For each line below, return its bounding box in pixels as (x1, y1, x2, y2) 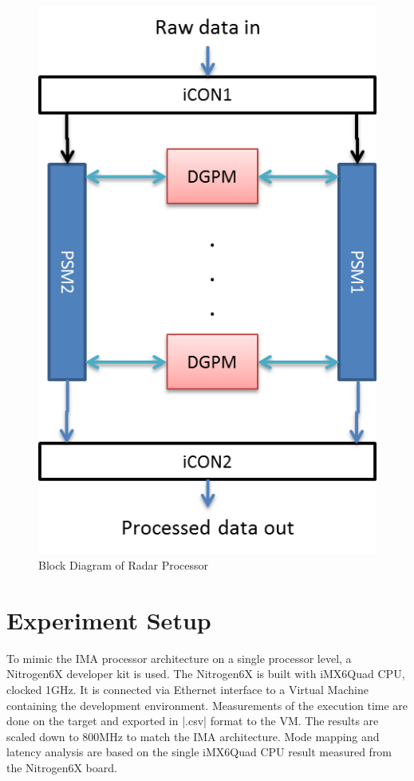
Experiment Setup (6, 603, 211, 636)
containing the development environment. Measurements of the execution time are (6, 696, 408, 713)
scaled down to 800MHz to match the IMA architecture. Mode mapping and (6, 728, 380, 744)
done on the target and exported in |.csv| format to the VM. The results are (6, 712, 379, 729)
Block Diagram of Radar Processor (38, 557, 209, 574)
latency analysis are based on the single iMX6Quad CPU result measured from (6, 744, 392, 760)
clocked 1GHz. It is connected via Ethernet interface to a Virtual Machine (6, 680, 369, 697)
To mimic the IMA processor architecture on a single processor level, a (6, 649, 352, 666)
